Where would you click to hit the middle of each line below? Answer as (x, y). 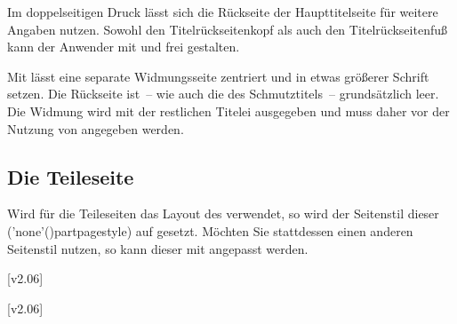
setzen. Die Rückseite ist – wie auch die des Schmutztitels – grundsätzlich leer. (223, 94)
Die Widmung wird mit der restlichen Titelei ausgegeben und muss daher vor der (228, 111)
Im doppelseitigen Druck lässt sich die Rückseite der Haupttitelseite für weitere (223, 12)
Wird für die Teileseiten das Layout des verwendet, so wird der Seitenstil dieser (223, 213)
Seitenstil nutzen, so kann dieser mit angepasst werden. (158, 248)
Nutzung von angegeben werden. (96, 128)
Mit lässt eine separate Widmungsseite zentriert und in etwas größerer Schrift (218, 76)
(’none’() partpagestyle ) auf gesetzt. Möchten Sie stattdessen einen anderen (210, 230)
